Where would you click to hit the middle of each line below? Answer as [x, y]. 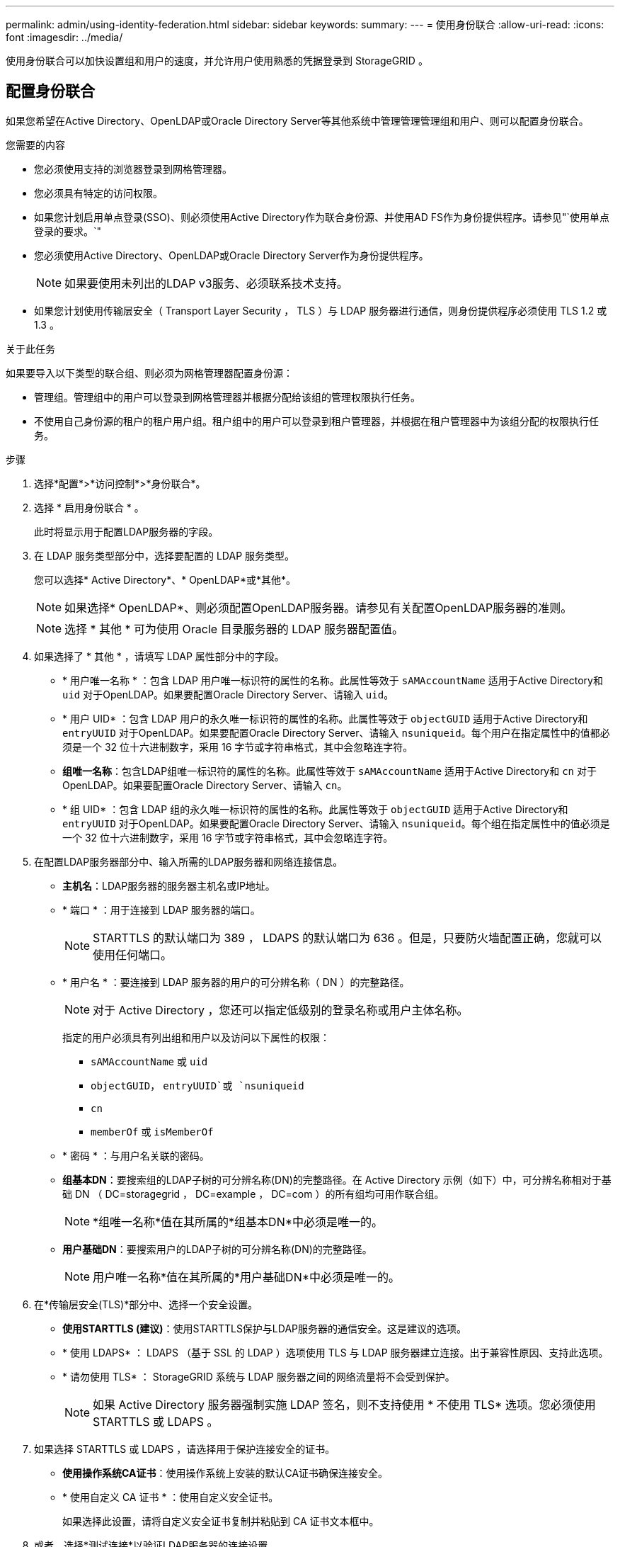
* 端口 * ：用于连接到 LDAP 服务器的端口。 [161, 909]
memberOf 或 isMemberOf [152, 1131]
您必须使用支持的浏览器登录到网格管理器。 [133, 169]
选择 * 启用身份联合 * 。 [89, 507]
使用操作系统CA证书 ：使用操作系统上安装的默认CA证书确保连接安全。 [225, 1473]
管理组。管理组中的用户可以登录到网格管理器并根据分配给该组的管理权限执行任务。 [227, 397]
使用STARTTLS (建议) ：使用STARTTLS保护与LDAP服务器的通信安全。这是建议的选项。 [265, 1328]
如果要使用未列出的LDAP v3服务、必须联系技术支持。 [206, 283]
